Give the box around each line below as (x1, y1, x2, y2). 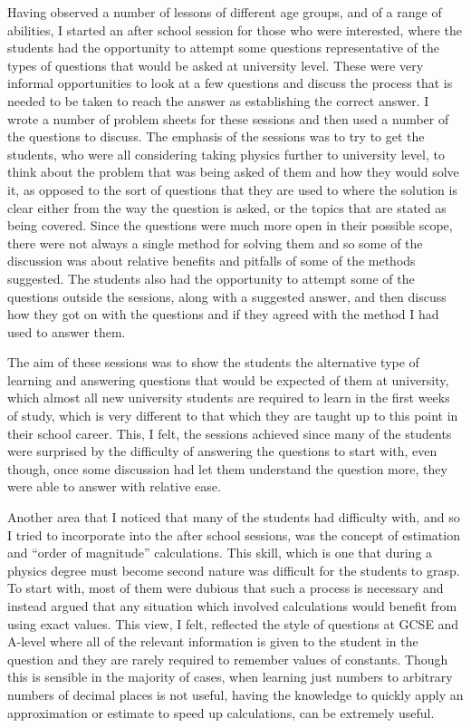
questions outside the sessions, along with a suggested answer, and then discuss (7, 286, 447, 306)
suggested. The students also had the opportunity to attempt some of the (7, 268, 415, 287)
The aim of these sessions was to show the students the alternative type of (7, 353, 419, 372)
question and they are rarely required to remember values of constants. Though (7, 649, 448, 668)
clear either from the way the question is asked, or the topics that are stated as (7, 198, 447, 217)
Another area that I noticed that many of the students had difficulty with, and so (7, 508, 460, 527)
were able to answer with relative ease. (7, 477, 221, 496)
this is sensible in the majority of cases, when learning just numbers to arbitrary (7, 667, 453, 686)
